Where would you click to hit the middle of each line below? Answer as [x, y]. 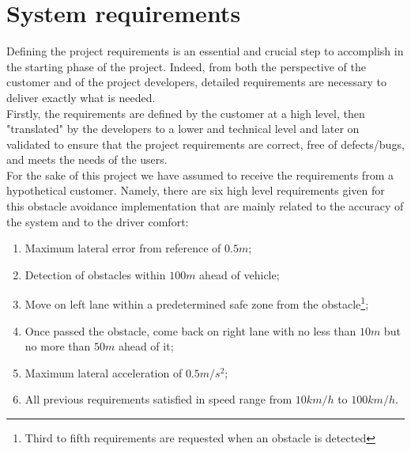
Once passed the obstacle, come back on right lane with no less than [190, 330]
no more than [58, 346]
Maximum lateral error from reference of [123, 248]
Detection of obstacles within [95, 274]
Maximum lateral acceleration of [104, 372]
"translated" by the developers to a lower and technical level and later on [183, 129]
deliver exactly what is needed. [81, 97]
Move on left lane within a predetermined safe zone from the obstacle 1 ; [197, 303]
